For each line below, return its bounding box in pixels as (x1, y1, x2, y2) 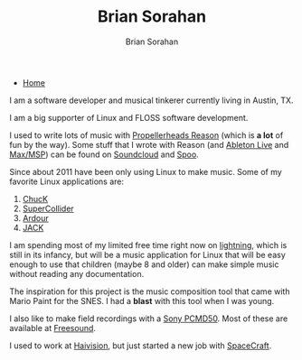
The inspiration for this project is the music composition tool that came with (9, 286, 290, 297)
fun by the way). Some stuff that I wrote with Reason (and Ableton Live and (9, 139, 289, 150)
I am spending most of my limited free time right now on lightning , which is (9, 239, 288, 250)
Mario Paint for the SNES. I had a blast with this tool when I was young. (9, 295, 275, 306)
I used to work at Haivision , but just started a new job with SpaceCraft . (9, 340, 272, 351)
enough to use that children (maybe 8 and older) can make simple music (9, 259, 279, 270)
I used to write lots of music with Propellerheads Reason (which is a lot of (9, 129, 284, 141)
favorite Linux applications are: (9, 176, 125, 187)
